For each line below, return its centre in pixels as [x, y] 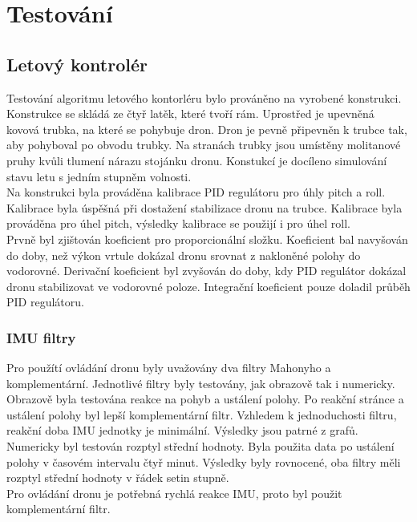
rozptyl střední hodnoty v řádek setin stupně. [118, 477]
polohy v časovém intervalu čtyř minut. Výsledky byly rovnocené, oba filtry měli [204, 461]
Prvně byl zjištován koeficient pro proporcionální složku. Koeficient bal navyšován [207, 239]
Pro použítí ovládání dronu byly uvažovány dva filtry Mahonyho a [169, 368]
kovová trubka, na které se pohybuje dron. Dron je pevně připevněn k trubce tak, [207, 129]
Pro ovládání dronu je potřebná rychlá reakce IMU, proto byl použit [174, 493]
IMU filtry [41, 337]
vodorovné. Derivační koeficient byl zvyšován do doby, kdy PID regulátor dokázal [206, 271]
